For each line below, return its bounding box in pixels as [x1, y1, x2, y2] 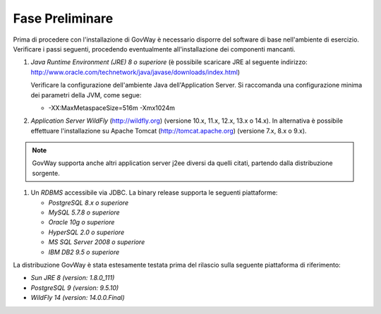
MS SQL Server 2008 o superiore [48, 238, 145, 246]
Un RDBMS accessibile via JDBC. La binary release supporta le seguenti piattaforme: [30, 188, 278, 197]
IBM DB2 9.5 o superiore [48, 248, 120, 256]
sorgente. [32, 169, 60, 177]
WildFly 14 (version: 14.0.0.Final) [30, 294, 125, 302]
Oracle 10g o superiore [48, 218, 115, 227]
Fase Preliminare [13, 11, 114, 26]
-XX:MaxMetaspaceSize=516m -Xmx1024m [48, 103, 176, 112]
